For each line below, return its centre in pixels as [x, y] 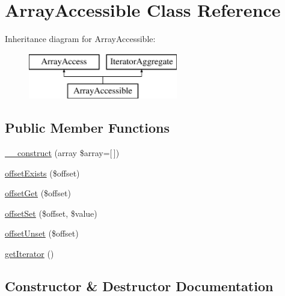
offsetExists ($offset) [42, 173]
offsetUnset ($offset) [42, 233]
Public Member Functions [87, 128]
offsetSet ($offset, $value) [51, 213]
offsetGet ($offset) [38, 193]
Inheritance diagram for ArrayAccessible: [80, 39]
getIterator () [29, 254]
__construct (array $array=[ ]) [62, 153]
